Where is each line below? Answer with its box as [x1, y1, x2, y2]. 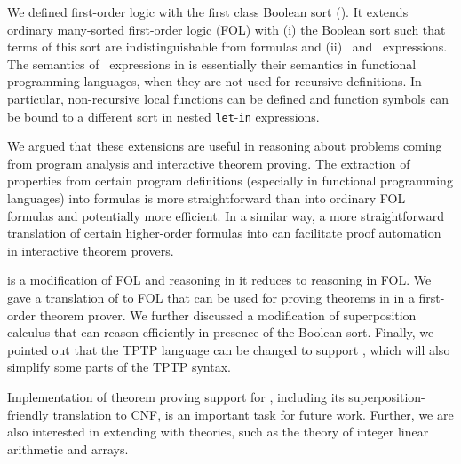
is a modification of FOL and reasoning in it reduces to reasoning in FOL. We [7, 271, 432, 289]
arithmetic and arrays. [7, 439, 129, 458]
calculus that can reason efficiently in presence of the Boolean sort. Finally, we [7, 323, 434, 342]
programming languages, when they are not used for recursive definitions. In [7, 72, 422, 90]
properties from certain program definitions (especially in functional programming [7, 171, 453, 190]
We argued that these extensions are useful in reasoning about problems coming [7, 137, 442, 155]
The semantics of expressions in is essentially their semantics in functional [7, 54, 417, 73]
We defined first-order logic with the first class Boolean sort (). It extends [7, 3, 409, 20]
